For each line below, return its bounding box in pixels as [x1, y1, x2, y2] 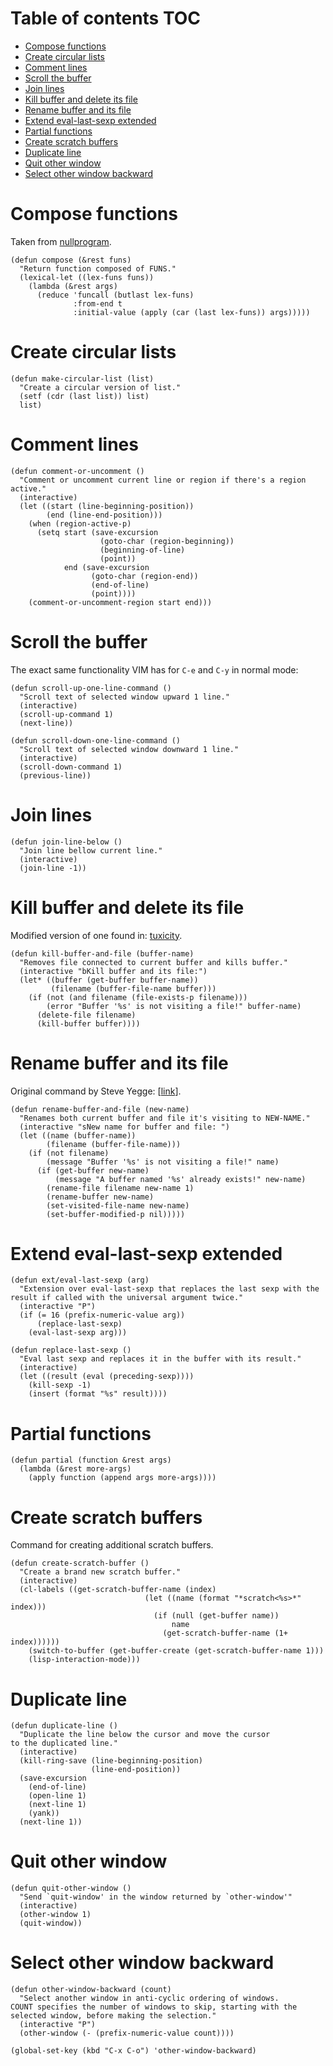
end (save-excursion [63, 562, 150, 572]
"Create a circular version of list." [19, 382, 182, 392]
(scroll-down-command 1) [19, 762, 123, 772]
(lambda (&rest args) [28, 281, 118, 291]
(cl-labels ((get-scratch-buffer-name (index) [19, 1585, 217, 1595]
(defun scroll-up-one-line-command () [10, 683, 172, 693]
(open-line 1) [28, 1791, 87, 1801]
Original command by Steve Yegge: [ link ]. [10, 1085, 182, 1097]
